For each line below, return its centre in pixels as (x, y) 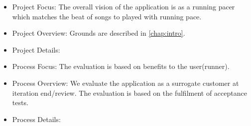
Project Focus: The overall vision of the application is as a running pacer (124, 6)
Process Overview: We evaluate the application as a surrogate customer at (125, 83)
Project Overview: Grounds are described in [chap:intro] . (99, 33)
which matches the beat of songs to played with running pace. (107, 16)
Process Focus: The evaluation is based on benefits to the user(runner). (121, 66)
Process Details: (36, 119)
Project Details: (36, 49)
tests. (20, 102)
